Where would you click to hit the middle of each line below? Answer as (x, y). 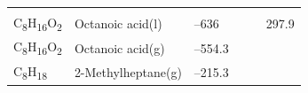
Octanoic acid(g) (119, 47)
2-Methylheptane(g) (128, 72)
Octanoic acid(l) (118, 23)
